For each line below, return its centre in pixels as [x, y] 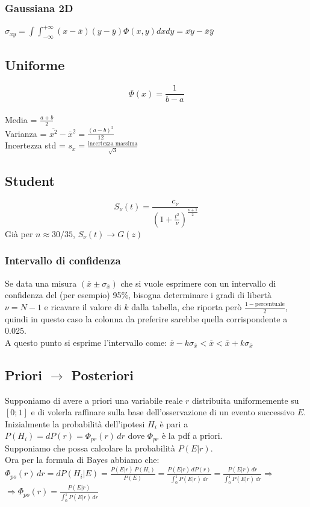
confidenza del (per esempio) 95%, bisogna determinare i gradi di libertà [138, 295]
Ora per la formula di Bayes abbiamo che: [82, 460]
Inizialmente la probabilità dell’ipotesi [75, 423]
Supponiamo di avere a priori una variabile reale [94, 400]
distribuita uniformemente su [246, 400]
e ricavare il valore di [83, 306]
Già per [19, 233]
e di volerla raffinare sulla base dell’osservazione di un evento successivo [163, 412]
